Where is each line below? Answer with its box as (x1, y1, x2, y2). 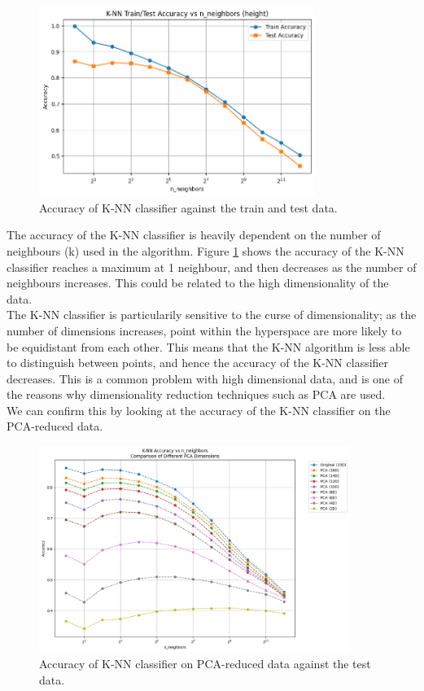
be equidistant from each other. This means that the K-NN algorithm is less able (7, 338, 410, 355)
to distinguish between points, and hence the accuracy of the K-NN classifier (7, 354, 389, 371)
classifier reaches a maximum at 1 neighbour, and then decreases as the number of (7, 258, 417, 275)
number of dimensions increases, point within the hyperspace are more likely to (7, 321, 402, 339)
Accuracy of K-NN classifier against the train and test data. (39, 199, 338, 216)
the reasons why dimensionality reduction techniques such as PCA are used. (7, 386, 386, 403)
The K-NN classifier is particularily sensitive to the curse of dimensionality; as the (7, 306, 417, 323)
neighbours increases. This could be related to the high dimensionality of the (7, 274, 389, 291)
